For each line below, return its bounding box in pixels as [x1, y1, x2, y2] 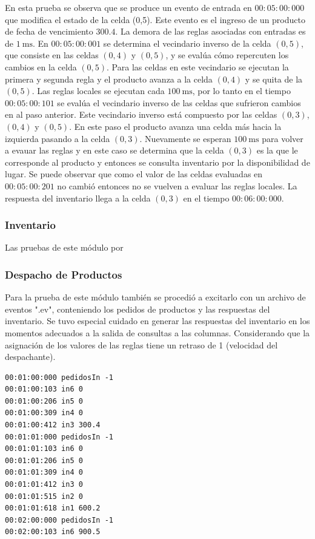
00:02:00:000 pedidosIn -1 [5, 515, 113, 524]
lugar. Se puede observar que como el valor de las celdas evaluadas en [5, 168, 263, 180]
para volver [262, 132, 303, 144]
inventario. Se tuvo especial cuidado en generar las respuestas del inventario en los [5, 314, 310, 327]
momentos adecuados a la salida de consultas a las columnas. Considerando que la [5, 326, 310, 339]
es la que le [256, 144, 298, 157]
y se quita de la [245, 72, 303, 85]
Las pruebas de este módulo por [5, 241, 124, 254]
